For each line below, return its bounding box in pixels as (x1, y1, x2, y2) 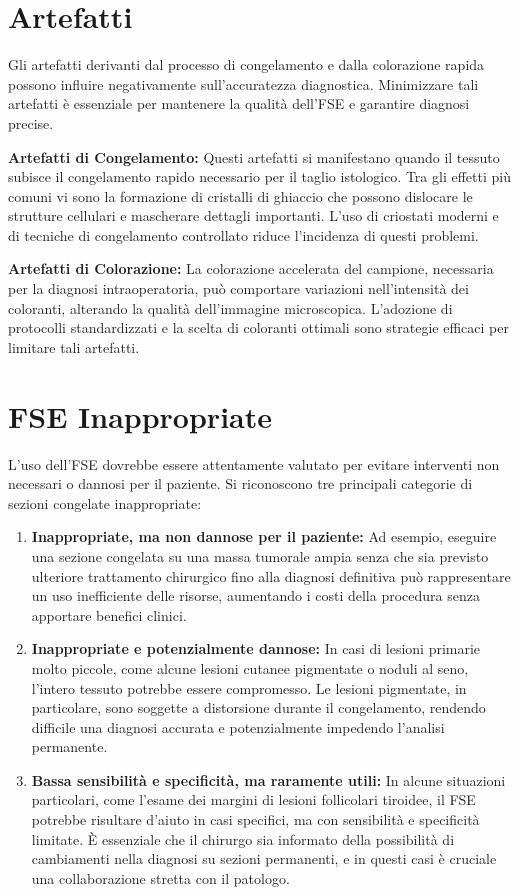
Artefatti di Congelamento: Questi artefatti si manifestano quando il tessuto (8, 146, 500, 167)
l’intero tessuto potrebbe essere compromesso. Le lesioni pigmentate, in (31, 677, 467, 698)
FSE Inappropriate (8, 395, 272, 436)
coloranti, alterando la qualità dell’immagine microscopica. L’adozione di (8, 297, 453, 318)
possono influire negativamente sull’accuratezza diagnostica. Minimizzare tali (8, 73, 479, 94)
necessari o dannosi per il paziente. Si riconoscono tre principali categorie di (8, 473, 473, 494)
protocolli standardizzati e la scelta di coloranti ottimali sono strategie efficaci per (8, 317, 509, 338)
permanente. (31, 736, 108, 757)
